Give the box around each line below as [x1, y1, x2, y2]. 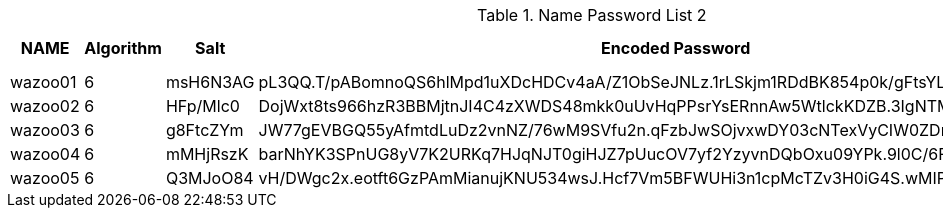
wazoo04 [10, 144, 81, 164]
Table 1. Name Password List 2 [477, 5, 707, 25]
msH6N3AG [165, 72, 255, 92]
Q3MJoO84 [165, 168, 254, 188]
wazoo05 [10, 168, 80, 188]
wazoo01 [10, 72, 77, 92]
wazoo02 [10, 96, 80, 116]
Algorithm [84, 38, 162, 58]
